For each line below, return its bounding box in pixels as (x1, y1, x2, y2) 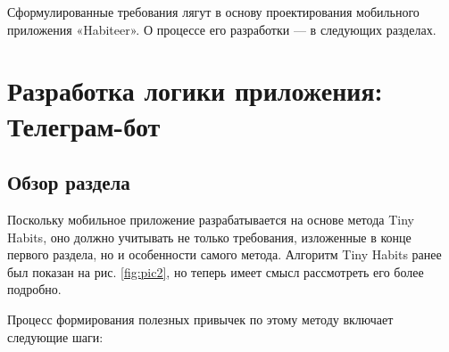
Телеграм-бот (7, 107, 161, 143)
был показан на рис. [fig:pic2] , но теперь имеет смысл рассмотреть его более (7, 262, 424, 281)
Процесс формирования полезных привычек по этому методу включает (7, 309, 394, 328)
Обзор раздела (7, 168, 130, 196)
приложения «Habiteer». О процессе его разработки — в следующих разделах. (7, 20, 437, 38)
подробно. (7, 280, 62, 299)
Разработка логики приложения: (7, 72, 383, 109)
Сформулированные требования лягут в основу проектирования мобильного (7, 3, 420, 20)
